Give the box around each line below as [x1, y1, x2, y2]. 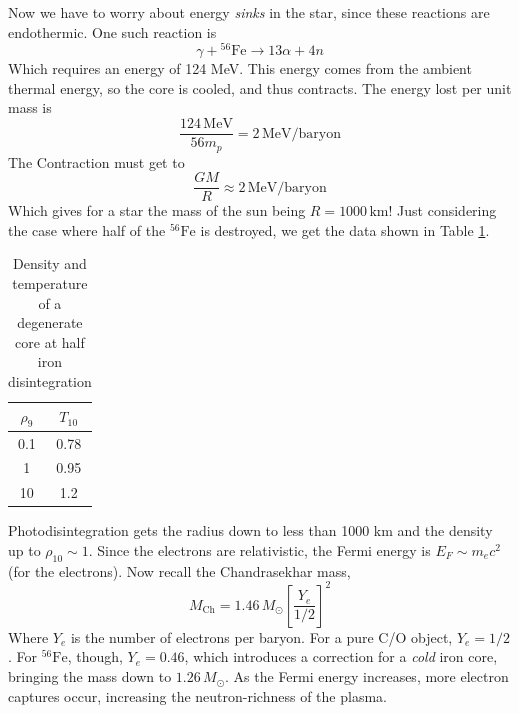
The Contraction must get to [8, 151, 185, 172]
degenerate [17, 312, 83, 333]
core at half [15, 331, 85, 352]
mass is [8, 97, 52, 118]
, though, [67, 646, 123, 667]
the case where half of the [8, 219, 166, 240]
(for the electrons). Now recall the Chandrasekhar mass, [8, 560, 351, 581]
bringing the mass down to [8, 666, 172, 687]
